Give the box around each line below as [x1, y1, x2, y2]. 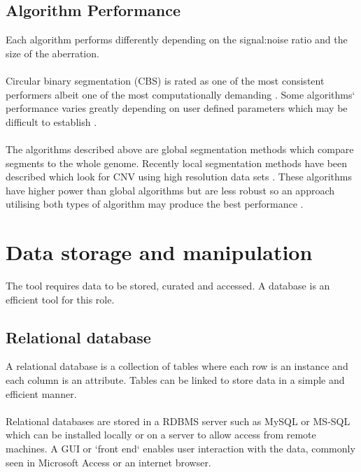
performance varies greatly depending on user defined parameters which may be [6, 101, 348, 115]
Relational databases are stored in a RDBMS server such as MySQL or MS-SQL [6, 413, 351, 428]
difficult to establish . [6, 114, 97, 129]
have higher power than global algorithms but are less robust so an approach [6, 183, 335, 197]
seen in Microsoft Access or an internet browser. [6, 455, 211, 469]
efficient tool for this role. [6, 292, 115, 306]
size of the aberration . [6, 45, 99, 60]
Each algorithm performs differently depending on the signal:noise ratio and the [6, 32, 348, 47]
